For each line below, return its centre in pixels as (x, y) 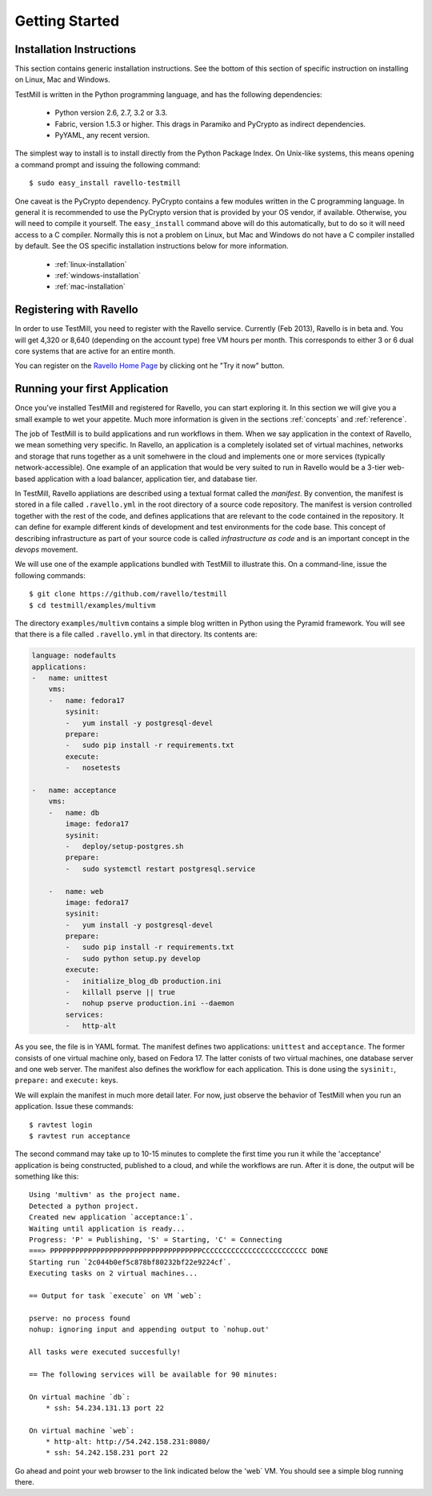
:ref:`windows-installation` (98, 275)
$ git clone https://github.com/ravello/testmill (128, 594)
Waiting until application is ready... (107, 1228)
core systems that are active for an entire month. (95, 351)
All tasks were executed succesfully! (105, 1352)
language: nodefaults (74, 656)
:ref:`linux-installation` (91, 264)
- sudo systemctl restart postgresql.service (160, 869)
